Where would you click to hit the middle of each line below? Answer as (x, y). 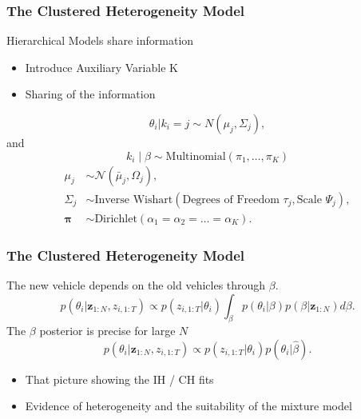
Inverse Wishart (134, 200)
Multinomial (196, 156)
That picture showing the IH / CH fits (119, 379)
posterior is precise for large (107, 331)
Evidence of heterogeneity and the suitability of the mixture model (188, 406)
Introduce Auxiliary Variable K (101, 67)
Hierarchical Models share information (100, 40)
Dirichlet (116, 219)
